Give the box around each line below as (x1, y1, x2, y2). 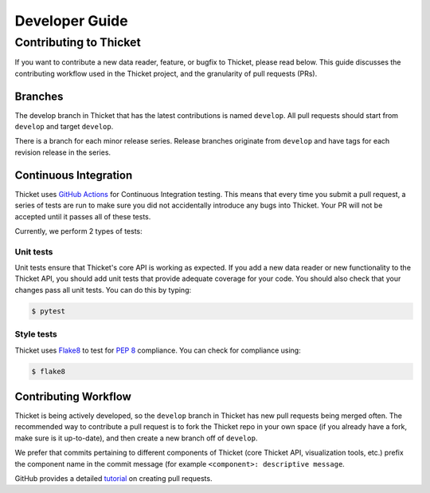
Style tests (14, 329, 57, 340)
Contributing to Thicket (14, 35, 141, 49)
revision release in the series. (14, 148, 111, 157)
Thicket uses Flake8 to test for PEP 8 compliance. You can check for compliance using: (14, 345, 302, 355)
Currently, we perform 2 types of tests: (14, 226, 143, 235)
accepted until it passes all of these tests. (14, 211, 151, 221)
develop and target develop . (14, 122, 114, 132)
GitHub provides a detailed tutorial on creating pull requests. (14, 474, 213, 483)
